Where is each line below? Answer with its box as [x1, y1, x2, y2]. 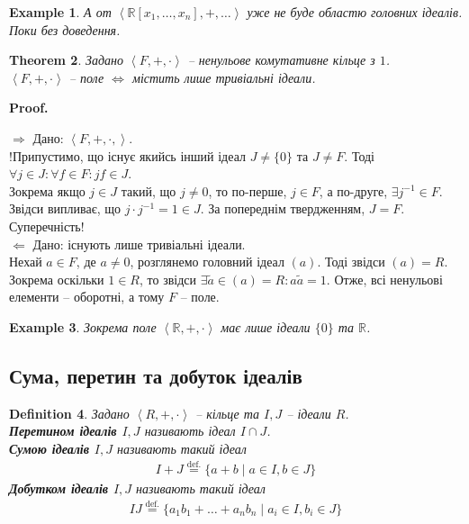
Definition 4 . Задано [9, 403, 130, 422]
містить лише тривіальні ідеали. [131, 68, 316, 86]
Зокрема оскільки [9, 269, 104, 288]
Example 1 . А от [9, 3, 112, 21]
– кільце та [195, 403, 260, 422]
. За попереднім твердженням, [200, 199, 365, 218]
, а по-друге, [319, 181, 388, 200]
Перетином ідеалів [9, 421, 117, 440]
